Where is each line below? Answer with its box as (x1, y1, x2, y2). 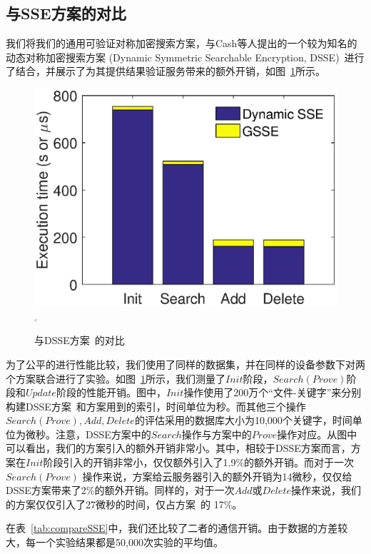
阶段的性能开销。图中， (56, 385, 166, 400)
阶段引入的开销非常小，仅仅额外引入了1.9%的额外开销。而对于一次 (43, 455, 355, 470)
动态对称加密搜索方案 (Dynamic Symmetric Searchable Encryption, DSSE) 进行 (6, 49, 365, 64)
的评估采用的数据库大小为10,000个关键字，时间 (134, 413, 352, 428)
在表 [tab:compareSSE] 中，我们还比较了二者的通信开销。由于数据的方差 (6, 520, 338, 535)
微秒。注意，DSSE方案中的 (25, 426, 151, 441)
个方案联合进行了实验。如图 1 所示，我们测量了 (6, 371, 225, 386)
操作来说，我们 (290, 483, 361, 498)
